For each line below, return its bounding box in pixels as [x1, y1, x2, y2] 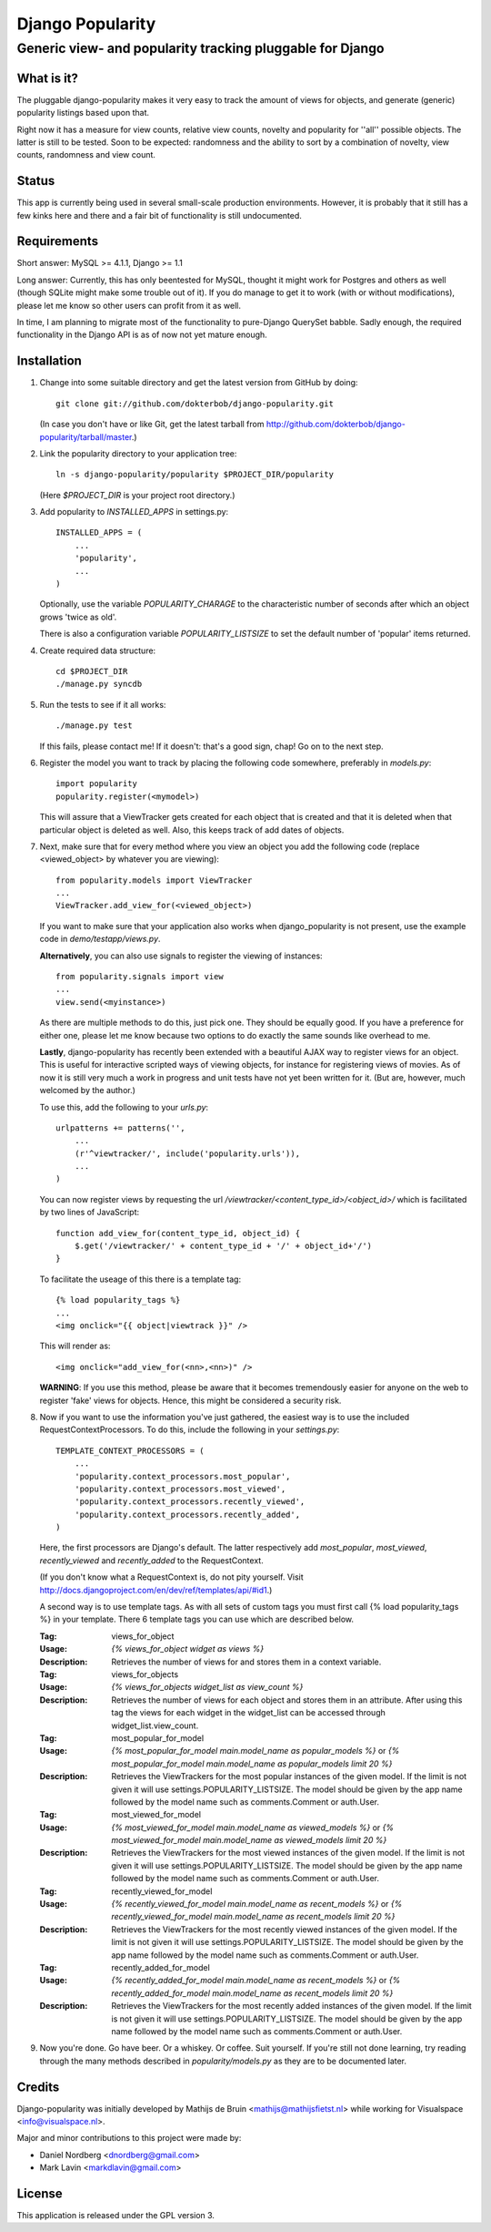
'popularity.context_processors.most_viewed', [74, 1483, 286, 1494]
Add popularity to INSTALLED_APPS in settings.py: [39, 507, 229, 517]
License [16, 2186, 63, 2201]
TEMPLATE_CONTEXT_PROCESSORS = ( [55, 1445, 205, 1456]
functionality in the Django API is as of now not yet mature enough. [16, 329, 267, 341]
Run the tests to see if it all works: [39, 699, 166, 710]
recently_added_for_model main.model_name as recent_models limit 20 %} [111, 1987, 394, 1999]
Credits [16, 2079, 60, 2094]
